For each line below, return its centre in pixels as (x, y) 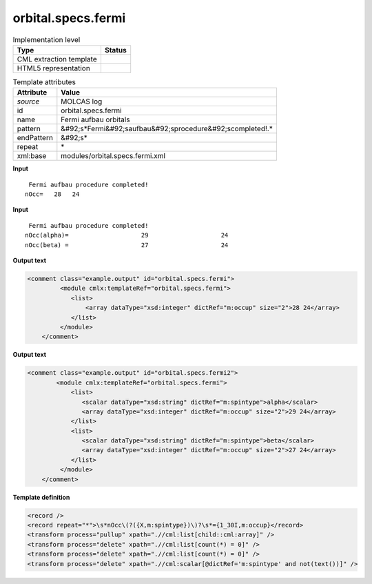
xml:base (32, 156)
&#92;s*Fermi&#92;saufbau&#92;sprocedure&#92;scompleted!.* (167, 129)
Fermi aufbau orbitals (95, 119)
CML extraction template (57, 59)
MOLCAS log (82, 101)
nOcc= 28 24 (52, 194)
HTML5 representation (54, 68)
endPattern (35, 138)
